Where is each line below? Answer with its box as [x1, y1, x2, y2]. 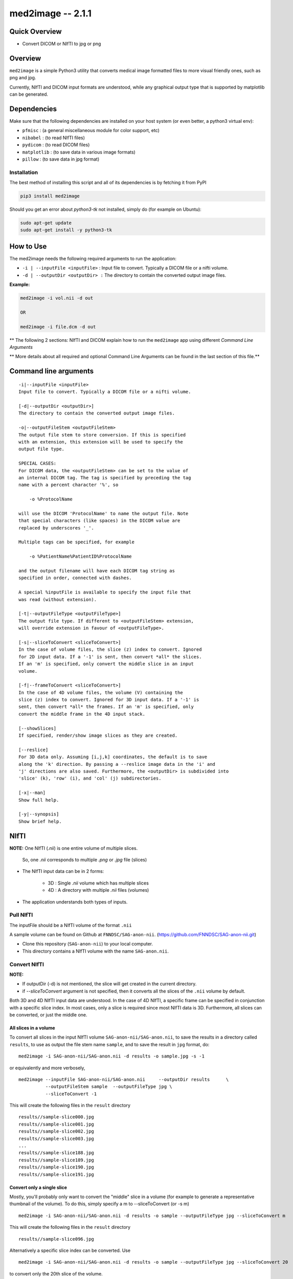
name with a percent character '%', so [18, 482, 119, 488]
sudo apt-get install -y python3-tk [20, 227, 112, 233]
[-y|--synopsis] [18, 811, 59, 817]
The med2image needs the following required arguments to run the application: [9, 255, 176, 261]
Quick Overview [9, 27, 62, 36]
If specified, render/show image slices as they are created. [18, 733, 178, 739]
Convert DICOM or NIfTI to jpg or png [22, 41, 101, 47]
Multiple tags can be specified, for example [18, 539, 135, 545]
